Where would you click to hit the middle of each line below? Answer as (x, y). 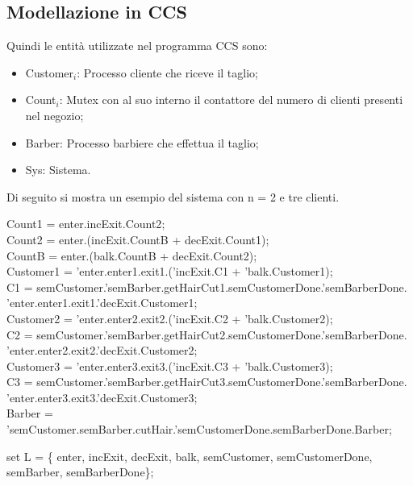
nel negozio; (54, 115)
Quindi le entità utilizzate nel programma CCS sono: (137, 46)
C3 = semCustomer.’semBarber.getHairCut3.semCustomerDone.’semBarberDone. (207, 382)
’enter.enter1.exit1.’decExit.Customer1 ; (102, 303)
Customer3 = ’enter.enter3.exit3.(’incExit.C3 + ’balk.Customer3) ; (170, 366)
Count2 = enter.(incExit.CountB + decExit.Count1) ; (138, 239)
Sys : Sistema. (58, 170)
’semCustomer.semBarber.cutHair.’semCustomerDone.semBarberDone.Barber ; (199, 429)
